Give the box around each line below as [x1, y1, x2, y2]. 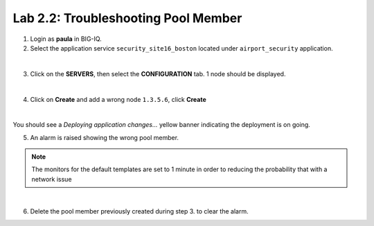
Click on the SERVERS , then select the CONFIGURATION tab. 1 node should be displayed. [30, 69, 286, 78]
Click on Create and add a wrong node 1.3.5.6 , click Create [30, 95, 207, 103]
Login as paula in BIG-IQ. [30, 35, 102, 43]
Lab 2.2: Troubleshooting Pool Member [12, 10, 242, 26]
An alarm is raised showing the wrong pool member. [30, 133, 179, 141]
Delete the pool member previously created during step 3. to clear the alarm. [30, 207, 249, 215]
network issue [31, 175, 72, 183]
